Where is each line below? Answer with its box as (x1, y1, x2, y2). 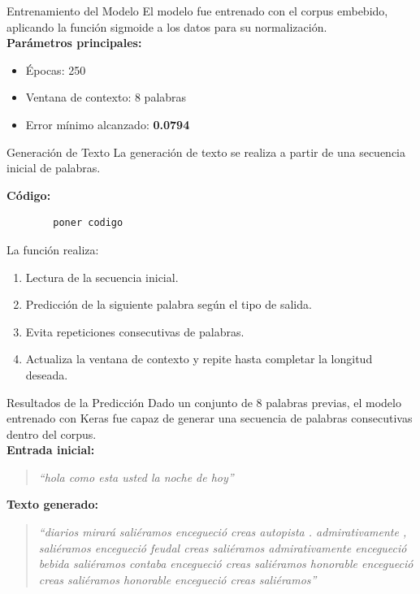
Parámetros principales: (6, 34, 142, 51)
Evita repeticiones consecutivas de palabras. (25, 323, 245, 340)
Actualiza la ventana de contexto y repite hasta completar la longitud (25, 350, 373, 367)
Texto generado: (6, 496, 99, 513)
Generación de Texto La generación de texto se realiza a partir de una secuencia (6, 143, 405, 160)
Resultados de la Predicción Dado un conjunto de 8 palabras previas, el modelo (6, 393, 401, 410)
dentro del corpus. (6, 425, 97, 442)
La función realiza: (6, 241, 99, 258)
